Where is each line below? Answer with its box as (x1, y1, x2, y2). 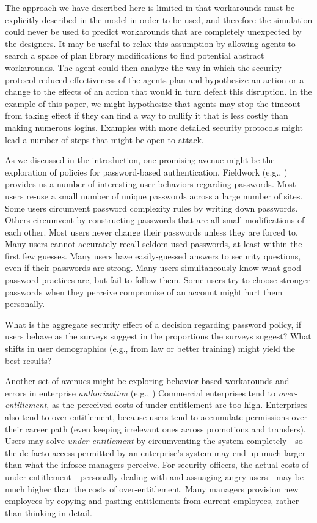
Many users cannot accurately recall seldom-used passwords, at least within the (5, 237, 302, 250)
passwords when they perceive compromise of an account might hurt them (5, 285, 283, 298)
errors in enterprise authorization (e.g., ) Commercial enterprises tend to (5, 386, 275, 399)
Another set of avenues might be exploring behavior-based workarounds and (5, 374, 290, 387)
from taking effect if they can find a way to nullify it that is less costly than (5, 109, 288, 122)
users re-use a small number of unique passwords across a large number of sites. (5, 189, 303, 202)
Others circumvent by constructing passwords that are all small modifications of (5, 213, 305, 226)
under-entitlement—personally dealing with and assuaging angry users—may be (5, 470, 304, 483)
